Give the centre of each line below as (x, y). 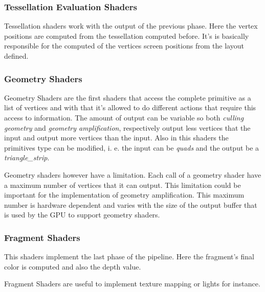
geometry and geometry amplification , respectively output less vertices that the (127, 127)
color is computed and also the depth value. (73, 266)
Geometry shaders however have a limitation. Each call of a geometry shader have (133, 174)
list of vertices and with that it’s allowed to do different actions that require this (130, 107)
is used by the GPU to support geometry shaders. (82, 215)
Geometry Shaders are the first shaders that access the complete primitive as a (128, 97)
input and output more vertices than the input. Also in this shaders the (116, 138)
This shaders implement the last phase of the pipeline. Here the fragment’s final (129, 257)
